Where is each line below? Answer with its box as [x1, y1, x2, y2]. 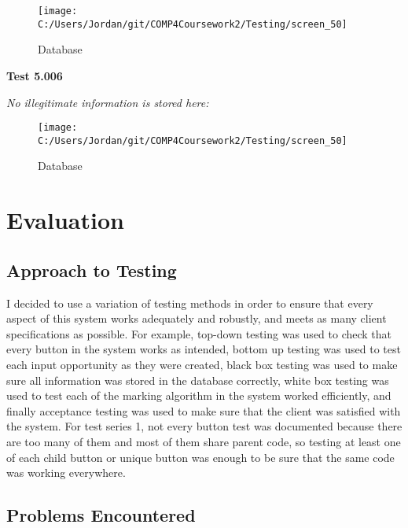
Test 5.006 [6, 67, 63, 83]
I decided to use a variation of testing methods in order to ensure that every [6, 294, 373, 311]
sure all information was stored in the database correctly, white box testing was [6, 371, 389, 388]
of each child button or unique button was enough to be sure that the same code [6, 449, 395, 465]
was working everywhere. [6, 464, 126, 481]
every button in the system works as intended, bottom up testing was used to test [6, 341, 401, 357]
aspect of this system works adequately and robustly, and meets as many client [6, 310, 387, 327]
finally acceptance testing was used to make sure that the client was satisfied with [6, 402, 401, 419]
